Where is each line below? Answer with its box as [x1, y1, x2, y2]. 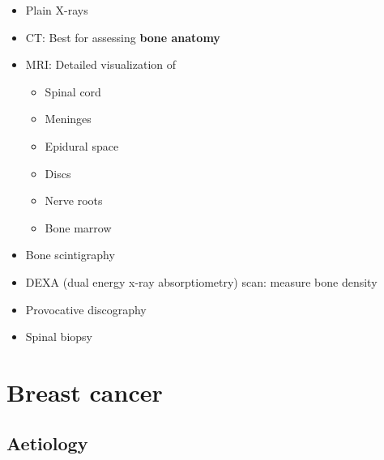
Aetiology [6, 431, 88, 456]
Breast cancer [6, 375, 163, 408]
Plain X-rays [25, 2, 88, 18]
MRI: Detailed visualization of [25, 56, 177, 73]
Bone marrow [45, 219, 112, 236]
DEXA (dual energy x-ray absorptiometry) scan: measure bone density [25, 273, 378, 290]
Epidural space [45, 137, 119, 154]
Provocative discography [25, 300, 147, 317]
